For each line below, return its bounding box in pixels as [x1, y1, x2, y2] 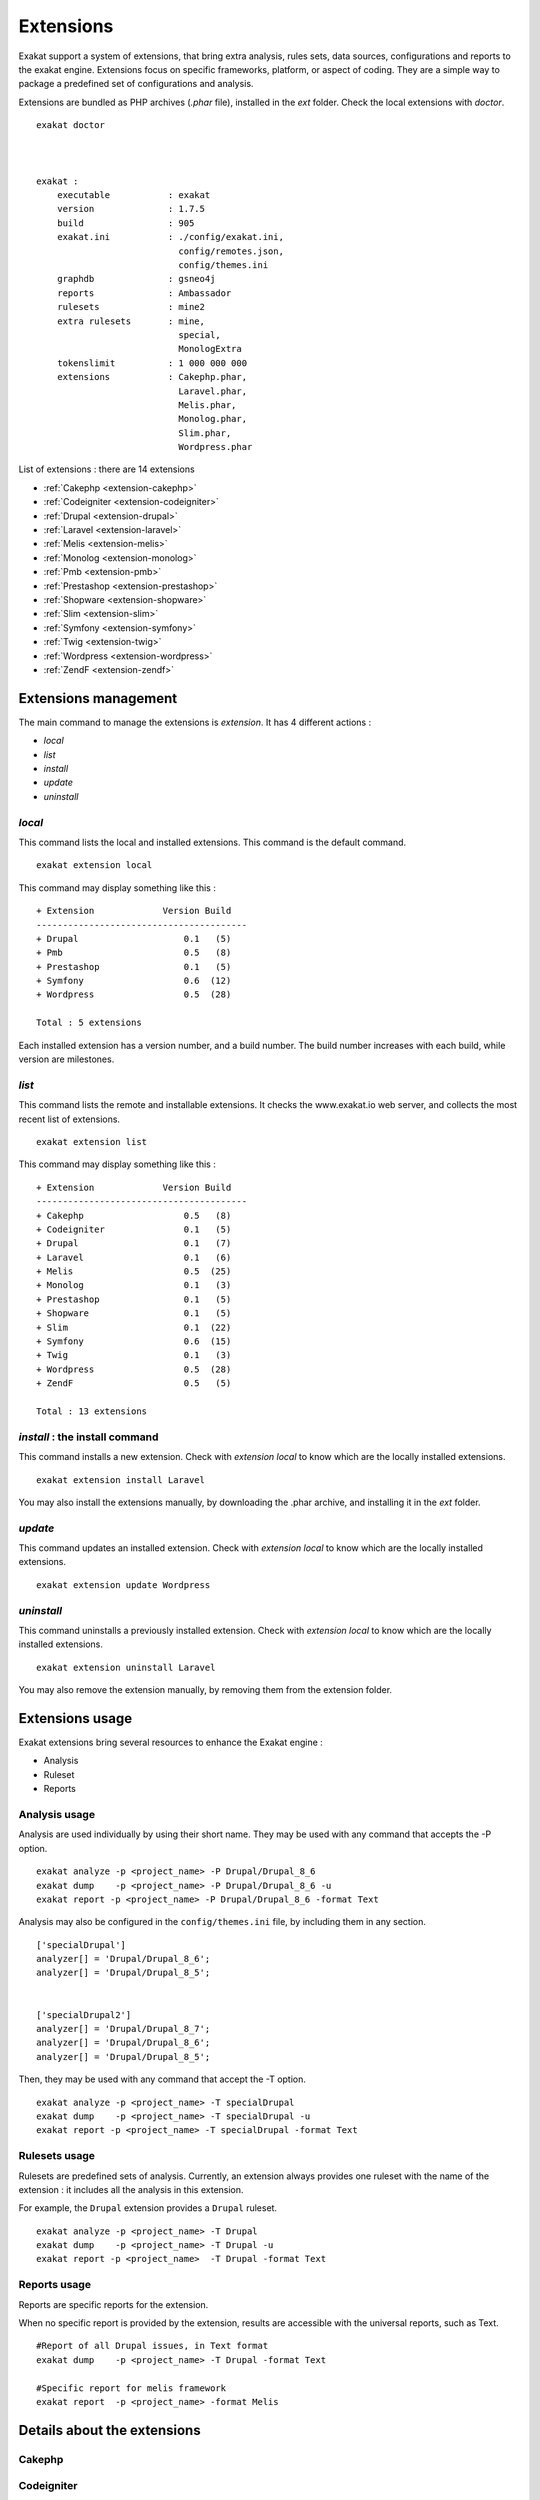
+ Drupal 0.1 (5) [36, 933, 232, 944]
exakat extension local [36, 860, 153, 871]
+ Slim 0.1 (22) [36, 1321, 232, 1333]
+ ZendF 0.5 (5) [36, 1378, 232, 1389]
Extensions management [18, 690, 178, 707]
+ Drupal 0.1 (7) [36, 1238, 232, 1249]
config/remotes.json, [178, 245, 285, 257]
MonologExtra [178, 343, 242, 355]
